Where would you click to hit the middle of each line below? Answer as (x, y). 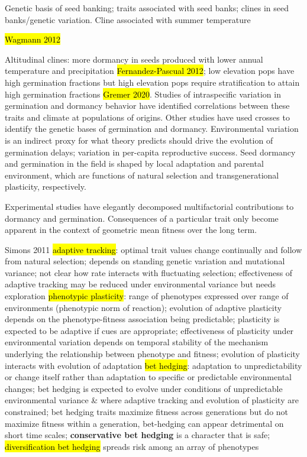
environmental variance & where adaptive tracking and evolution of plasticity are (152, 400)
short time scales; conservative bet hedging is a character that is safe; (138, 435)
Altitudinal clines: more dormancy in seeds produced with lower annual (134, 59)
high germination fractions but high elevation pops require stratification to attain (152, 82)
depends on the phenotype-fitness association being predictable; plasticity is (142, 319)
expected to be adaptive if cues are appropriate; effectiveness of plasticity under (149, 330)
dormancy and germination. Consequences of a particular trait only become (142, 218)
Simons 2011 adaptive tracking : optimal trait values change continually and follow (153, 249)
